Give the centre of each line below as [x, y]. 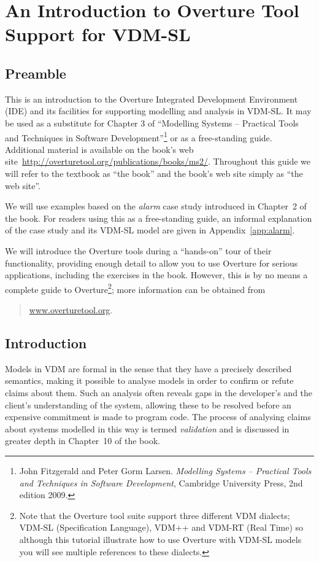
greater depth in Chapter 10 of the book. [83, 441]
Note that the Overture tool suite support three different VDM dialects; [155, 515]
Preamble [36, 73]
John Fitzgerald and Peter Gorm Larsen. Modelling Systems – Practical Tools [165, 470]
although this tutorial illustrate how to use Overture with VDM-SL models [160, 539]
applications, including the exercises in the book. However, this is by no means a [156, 275]
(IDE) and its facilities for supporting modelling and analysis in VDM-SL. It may [158, 111]
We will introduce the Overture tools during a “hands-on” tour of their [138, 250]
